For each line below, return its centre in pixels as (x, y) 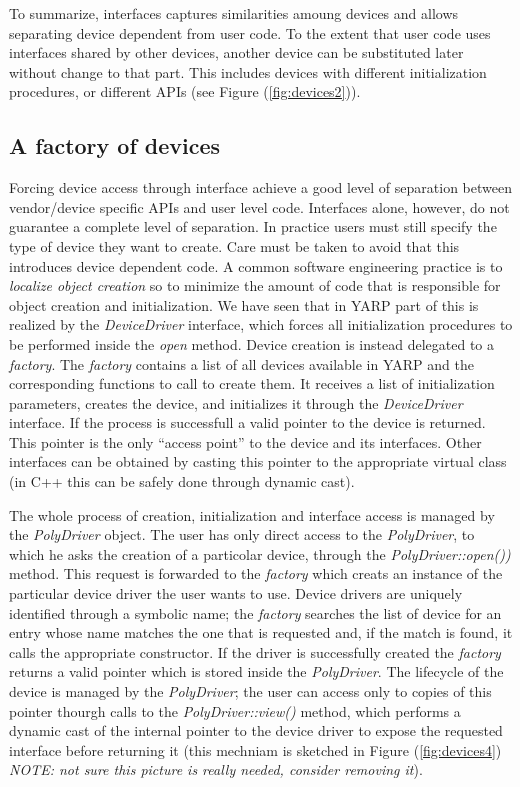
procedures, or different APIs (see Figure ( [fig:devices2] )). (185, 91)
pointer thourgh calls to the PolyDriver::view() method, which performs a (235, 710)
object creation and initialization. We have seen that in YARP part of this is (244, 304)
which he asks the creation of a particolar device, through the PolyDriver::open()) (260, 553)
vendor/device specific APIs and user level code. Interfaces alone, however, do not (259, 206)
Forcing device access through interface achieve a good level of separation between (260, 187)
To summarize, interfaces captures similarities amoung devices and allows (234, 13)
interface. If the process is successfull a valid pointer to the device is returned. (247, 422)
